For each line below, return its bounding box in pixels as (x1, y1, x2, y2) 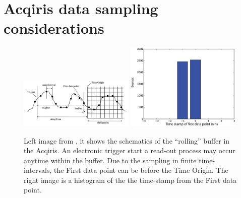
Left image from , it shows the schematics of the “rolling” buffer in (24, 135, 230, 146)
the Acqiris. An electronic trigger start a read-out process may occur (24, 145, 235, 156)
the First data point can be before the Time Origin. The (54, 165, 228, 175)
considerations (4, 18, 104, 38)
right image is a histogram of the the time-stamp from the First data (24, 174, 237, 185)
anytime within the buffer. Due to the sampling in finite (24, 155, 197, 165)
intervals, (24, 165, 52, 175)
